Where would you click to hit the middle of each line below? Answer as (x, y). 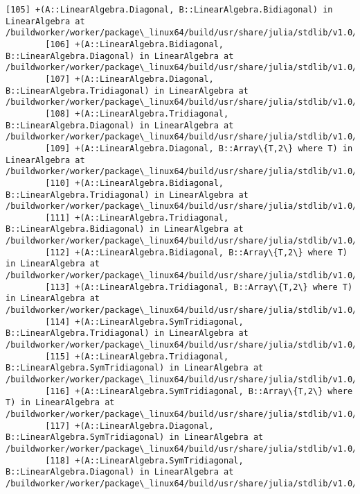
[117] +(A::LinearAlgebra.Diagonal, (129, 426)
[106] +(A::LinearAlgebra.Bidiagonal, (134, 44)
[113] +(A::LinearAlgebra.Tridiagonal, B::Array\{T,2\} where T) (199, 287)
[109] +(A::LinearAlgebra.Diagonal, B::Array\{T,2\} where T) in (199, 148)
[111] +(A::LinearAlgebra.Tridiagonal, (137, 218)
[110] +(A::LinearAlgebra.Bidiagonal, (134, 183)
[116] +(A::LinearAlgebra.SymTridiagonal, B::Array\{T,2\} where (199, 391)
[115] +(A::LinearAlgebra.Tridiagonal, (137, 356)
